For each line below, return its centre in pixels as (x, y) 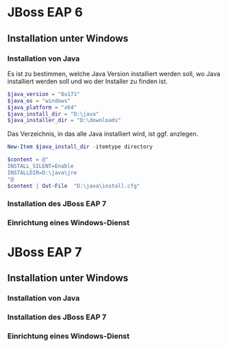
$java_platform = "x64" (42, 107)
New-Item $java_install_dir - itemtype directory (80, 147)
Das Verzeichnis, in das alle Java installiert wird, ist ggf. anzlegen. (103, 134)
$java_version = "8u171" (44, 94)
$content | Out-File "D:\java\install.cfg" (74, 186)
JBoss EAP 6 (45, 12)
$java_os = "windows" (39, 101)
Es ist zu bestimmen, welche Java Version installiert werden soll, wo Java (114, 73)
